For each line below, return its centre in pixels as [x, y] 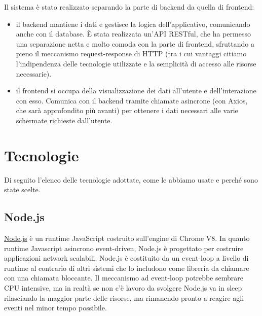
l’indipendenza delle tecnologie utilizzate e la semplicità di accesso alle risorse [136, 63]
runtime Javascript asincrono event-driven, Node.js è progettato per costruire [124, 248]
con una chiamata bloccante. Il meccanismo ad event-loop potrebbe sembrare [124, 278]
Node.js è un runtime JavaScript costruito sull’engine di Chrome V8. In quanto [127, 238]
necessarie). [34, 73]
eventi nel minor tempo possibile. [55, 308]
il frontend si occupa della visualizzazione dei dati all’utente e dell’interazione [136, 91]
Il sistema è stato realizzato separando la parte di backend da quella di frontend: [129, 7]
